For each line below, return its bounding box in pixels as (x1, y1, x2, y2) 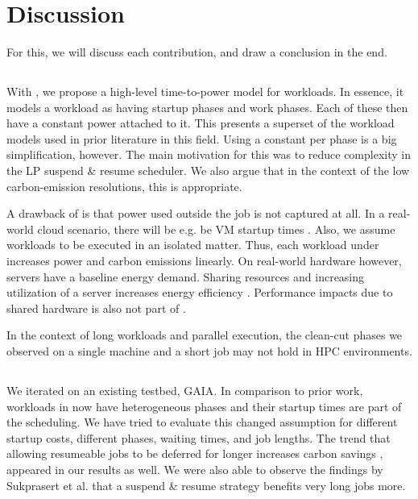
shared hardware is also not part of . (6, 299, 186, 316)
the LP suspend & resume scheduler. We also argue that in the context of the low (6, 162, 410, 179)
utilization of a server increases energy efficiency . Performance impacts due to (6, 284, 393, 301)
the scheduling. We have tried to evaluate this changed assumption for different (6, 414, 398, 430)
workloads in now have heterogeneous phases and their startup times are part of (6, 397, 402, 414)
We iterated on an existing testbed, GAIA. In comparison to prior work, (6, 382, 363, 398)
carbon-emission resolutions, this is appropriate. (6, 177, 242, 194)
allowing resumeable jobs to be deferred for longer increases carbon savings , (6, 445, 383, 462)
